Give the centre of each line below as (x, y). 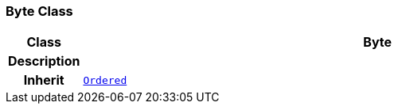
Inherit (44, 80)
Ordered (105, 80)
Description (44, 61)
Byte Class (39, 11)
